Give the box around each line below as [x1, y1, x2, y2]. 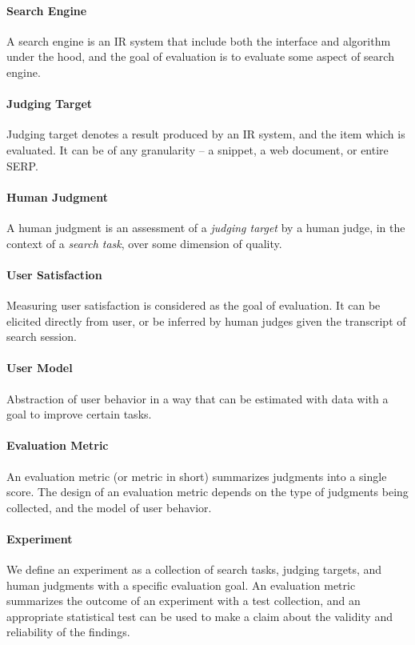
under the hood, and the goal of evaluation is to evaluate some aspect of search [6, 48, 394, 65]
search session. [6, 328, 77, 345]
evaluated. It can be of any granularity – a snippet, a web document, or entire [6, 141, 389, 158]
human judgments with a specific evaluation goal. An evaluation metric [6, 576, 356, 593]
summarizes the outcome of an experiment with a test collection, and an [6, 592, 361, 609]
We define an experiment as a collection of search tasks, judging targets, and [6, 561, 382, 578]
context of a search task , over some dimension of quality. [6, 234, 282, 251]
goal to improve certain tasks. [6, 406, 152, 423]
